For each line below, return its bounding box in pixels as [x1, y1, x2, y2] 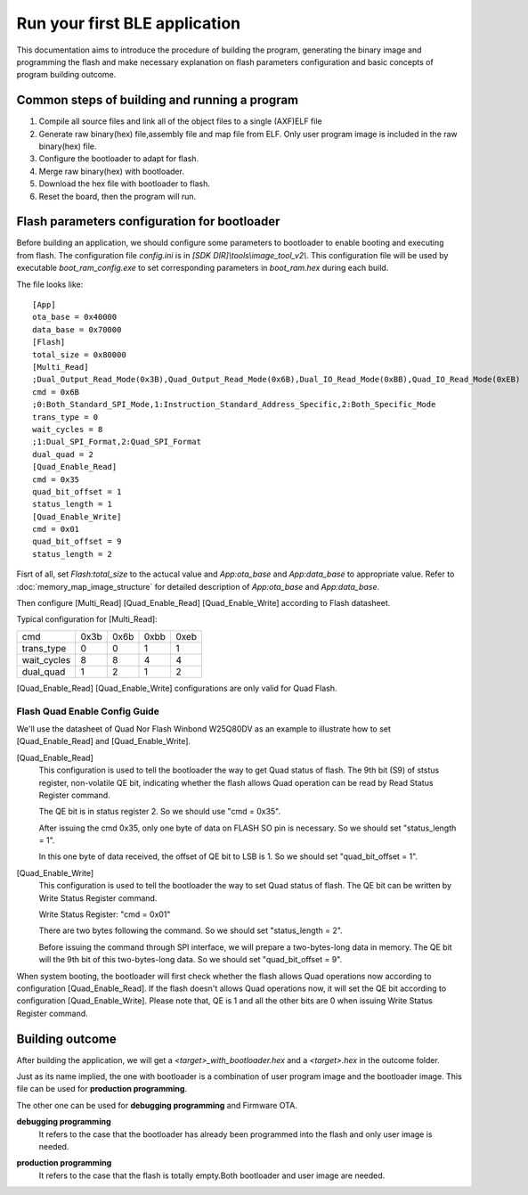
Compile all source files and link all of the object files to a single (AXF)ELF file [38, 116, 322, 127]
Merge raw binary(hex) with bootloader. [38, 166, 184, 176]
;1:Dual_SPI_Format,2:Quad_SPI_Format [32, 437, 202, 447]
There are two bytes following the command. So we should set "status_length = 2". [38, 925, 343, 936]
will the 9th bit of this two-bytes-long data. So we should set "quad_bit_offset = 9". [38, 954, 343, 965]
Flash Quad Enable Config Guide [16, 705, 159, 717]
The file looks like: [16, 279, 84, 290]
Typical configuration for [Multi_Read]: [16, 614, 158, 625]
